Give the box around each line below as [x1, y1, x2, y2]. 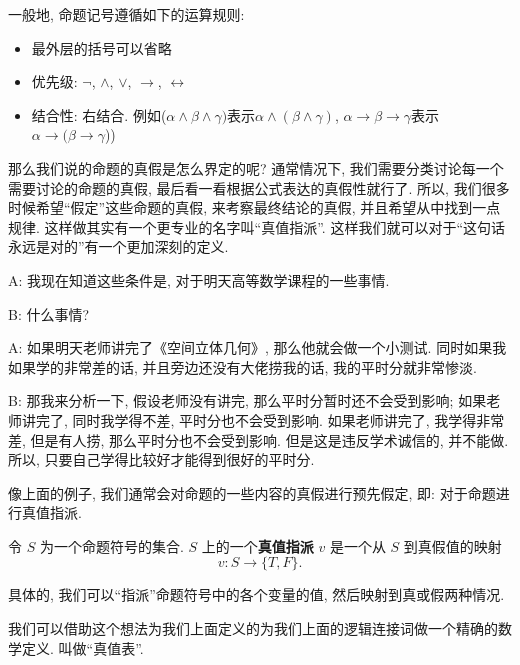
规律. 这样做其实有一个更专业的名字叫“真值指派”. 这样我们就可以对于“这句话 [8, 216, 505, 237]
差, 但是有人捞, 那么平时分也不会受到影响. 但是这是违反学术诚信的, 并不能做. [8, 429, 509, 450]
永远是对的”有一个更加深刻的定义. [8, 236, 229, 257]
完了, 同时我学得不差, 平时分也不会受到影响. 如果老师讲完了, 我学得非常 [35, 409, 505, 430]
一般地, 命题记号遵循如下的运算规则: [8, 4, 245, 24]
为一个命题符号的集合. [39, 535, 184, 556]
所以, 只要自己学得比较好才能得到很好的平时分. [8, 449, 315, 470]
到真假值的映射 [403, 535, 502, 556]
